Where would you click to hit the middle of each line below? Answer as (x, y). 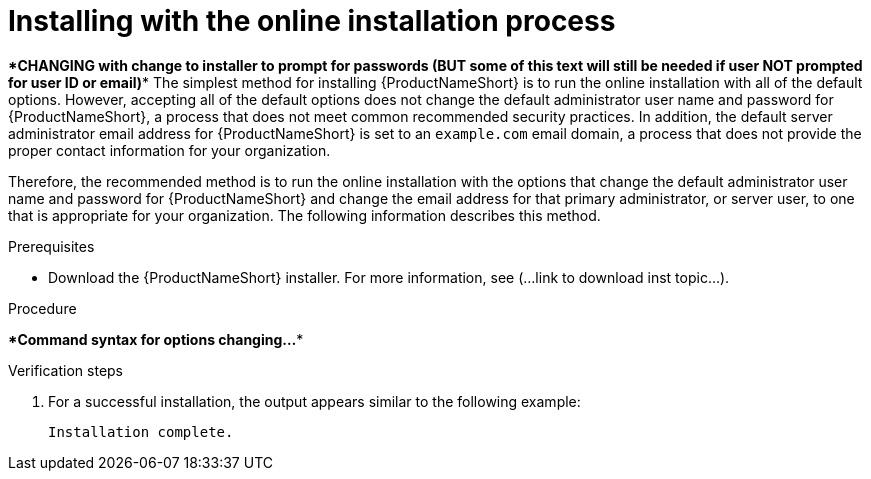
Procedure (42, 308)
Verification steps (66, 370)
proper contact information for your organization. (169, 150)
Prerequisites (51, 246)
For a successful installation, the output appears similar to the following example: (314, 401)
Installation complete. (141, 431)
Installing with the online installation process (312, 21)
